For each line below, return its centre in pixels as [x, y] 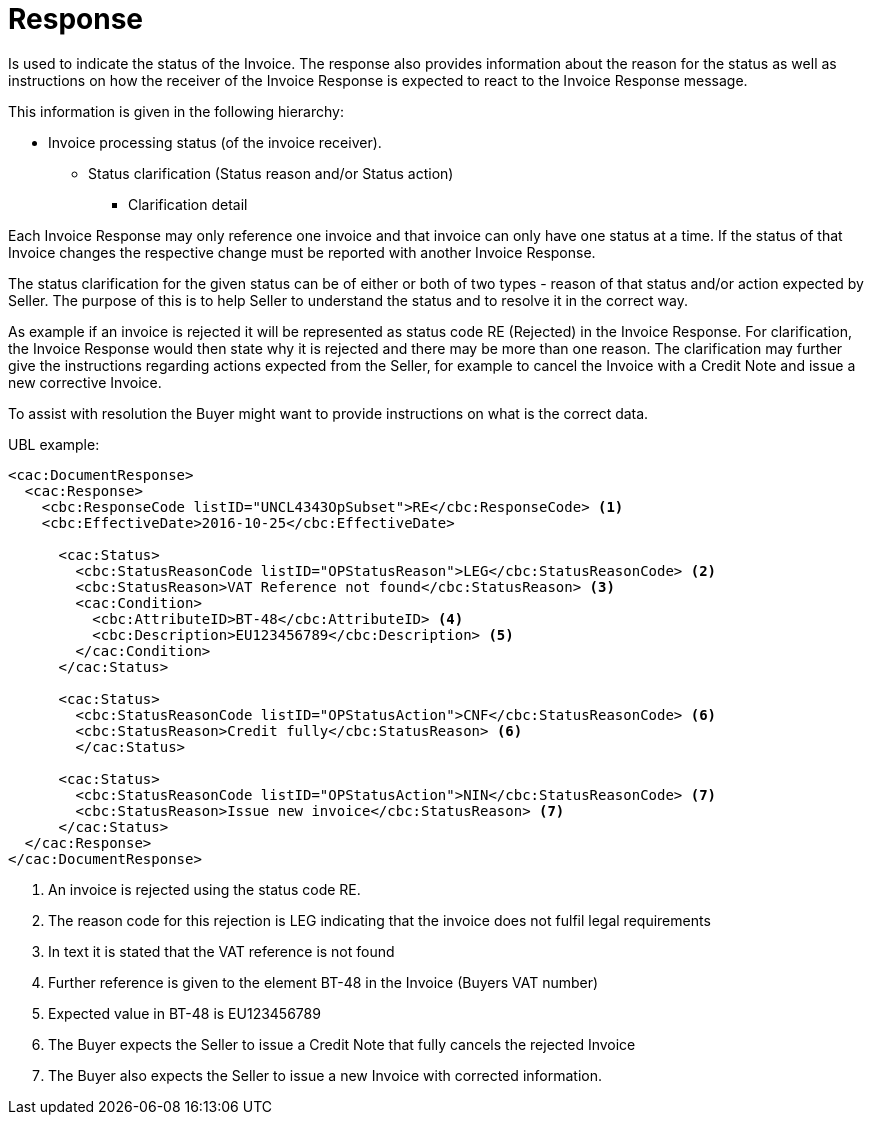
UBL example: [54, 444]
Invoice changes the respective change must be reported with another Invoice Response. [302, 252]
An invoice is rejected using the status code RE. [204, 889]
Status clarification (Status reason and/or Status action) [271, 173]
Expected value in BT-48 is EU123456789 [184, 1013]
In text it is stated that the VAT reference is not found [221, 951]
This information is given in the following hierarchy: [176, 111]
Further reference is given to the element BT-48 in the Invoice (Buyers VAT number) [323, 982]
